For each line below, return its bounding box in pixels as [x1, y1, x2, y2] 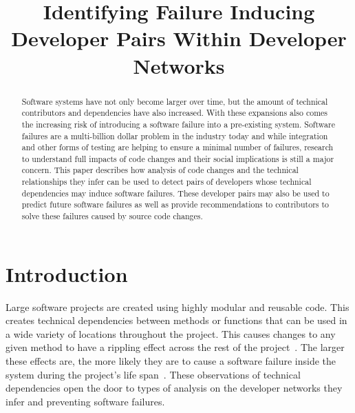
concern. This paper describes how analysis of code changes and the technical [21, 164, 299, 176]
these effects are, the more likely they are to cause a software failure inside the [6, 354, 336, 368]
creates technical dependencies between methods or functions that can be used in [6, 313, 347, 328]
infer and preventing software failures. [6, 394, 165, 408]
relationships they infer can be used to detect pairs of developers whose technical [21, 176, 312, 188]
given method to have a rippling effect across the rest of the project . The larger [6, 340, 345, 354]
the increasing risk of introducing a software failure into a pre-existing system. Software [21, 118, 335, 130]
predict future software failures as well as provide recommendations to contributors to [21, 199, 330, 210]
